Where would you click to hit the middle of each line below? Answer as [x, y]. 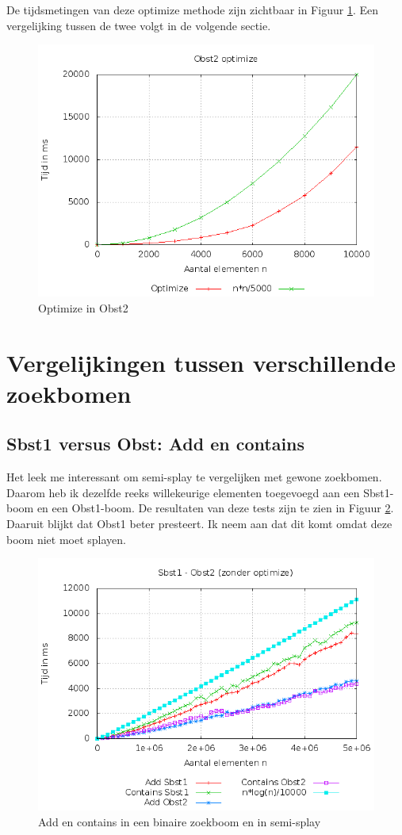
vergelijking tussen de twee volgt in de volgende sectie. [139, 25]
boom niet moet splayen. [66, 539]
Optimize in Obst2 [83, 307]
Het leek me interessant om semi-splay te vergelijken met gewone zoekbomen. [194, 477]
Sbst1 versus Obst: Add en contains [156, 444]
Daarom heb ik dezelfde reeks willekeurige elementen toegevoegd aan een [183, 492]
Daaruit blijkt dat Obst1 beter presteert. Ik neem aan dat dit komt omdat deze [199, 523]
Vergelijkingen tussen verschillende [201, 362]
